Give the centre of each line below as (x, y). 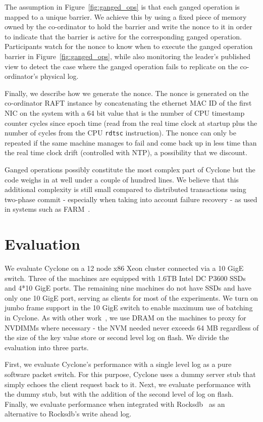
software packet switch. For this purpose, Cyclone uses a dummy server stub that (130, 374)
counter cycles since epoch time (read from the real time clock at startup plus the (131, 123)
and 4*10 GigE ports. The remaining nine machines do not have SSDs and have (128, 288)
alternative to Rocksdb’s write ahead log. (68, 414)
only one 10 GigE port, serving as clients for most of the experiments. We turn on (131, 297)
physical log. (59, 76)
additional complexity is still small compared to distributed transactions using (125, 189)
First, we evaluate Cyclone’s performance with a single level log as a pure (118, 364)
